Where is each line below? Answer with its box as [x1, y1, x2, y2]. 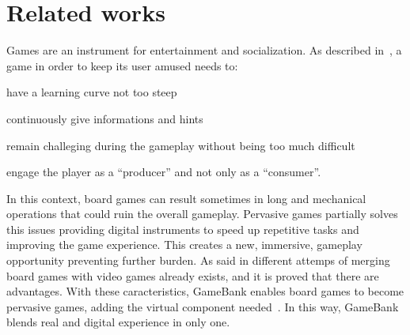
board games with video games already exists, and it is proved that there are [6, 267, 379, 284]
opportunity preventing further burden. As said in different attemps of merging [6, 252, 390, 269]
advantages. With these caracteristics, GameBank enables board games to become [6, 283, 404, 299]
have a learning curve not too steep [6, 84, 177, 100]
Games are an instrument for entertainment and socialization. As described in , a [6, 42, 402, 58]
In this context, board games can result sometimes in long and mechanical [6, 190, 366, 206]
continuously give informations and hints [6, 110, 203, 126]
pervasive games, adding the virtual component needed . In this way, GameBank [6, 298, 399, 314]
